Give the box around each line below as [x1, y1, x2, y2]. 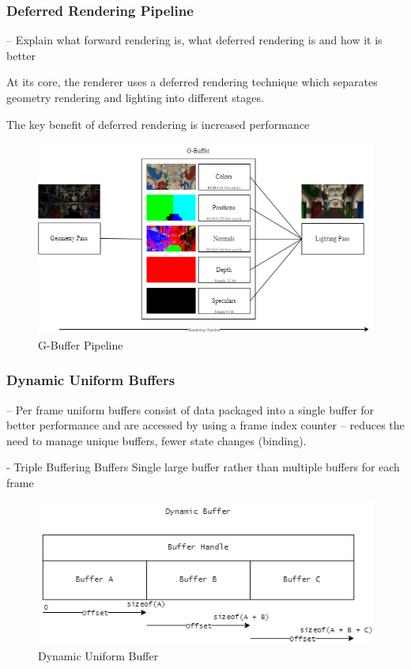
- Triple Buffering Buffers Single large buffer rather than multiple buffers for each [6, 459, 400, 475]
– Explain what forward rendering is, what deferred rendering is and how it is [6, 32, 383, 48]
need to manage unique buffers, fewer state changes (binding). [6, 432, 307, 448]
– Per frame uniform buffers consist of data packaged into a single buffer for [6, 401, 375, 418]
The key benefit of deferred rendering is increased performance [6, 115, 310, 132]
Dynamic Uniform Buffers [6, 370, 175, 390]
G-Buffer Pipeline [38, 336, 123, 353]
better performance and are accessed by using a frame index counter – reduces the [6, 417, 405, 433]
